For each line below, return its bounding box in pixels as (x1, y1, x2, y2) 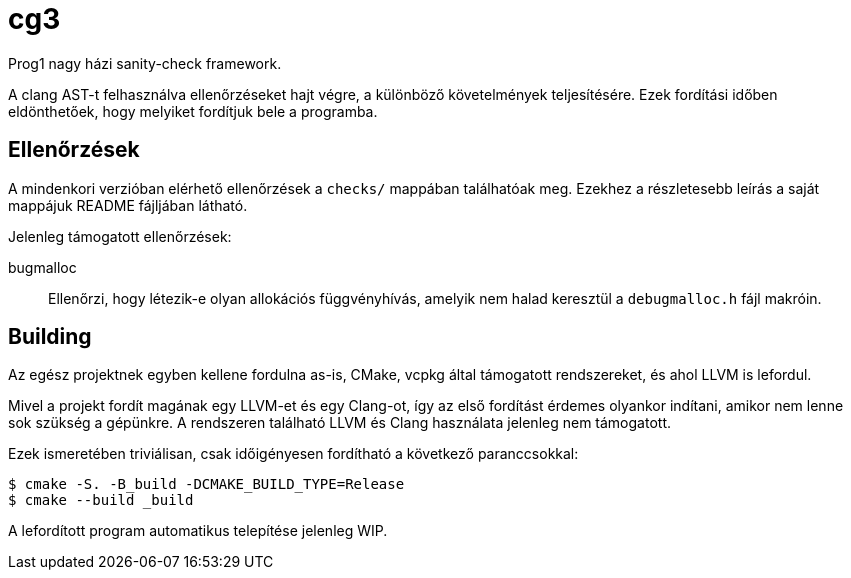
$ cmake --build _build (8, 492, 194, 509)
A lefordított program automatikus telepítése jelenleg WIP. (8, 522, 388, 540)
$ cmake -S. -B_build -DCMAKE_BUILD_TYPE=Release (8, 476, 405, 493)
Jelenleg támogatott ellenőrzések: (8, 227, 232, 245)
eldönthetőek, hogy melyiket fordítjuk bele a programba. (8, 102, 378, 120)
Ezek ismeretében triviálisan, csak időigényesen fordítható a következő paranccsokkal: (8, 445, 579, 463)
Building (8, 324, 92, 350)
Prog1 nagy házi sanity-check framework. (8, 54, 282, 72)
